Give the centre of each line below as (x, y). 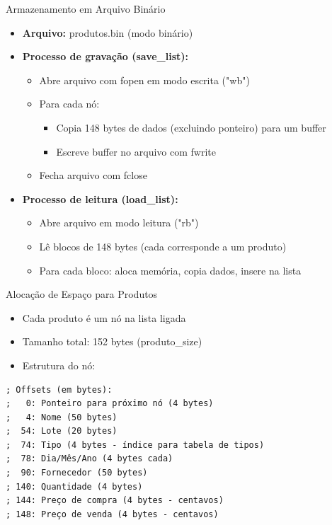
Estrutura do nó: (59, 365)
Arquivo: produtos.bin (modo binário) (108, 32)
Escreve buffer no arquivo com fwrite (136, 151)
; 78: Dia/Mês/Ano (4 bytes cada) (90, 459)
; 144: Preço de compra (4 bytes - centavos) (115, 501)
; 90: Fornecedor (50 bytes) (77, 473)
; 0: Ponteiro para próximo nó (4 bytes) (110, 404)
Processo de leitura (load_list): (100, 198)
